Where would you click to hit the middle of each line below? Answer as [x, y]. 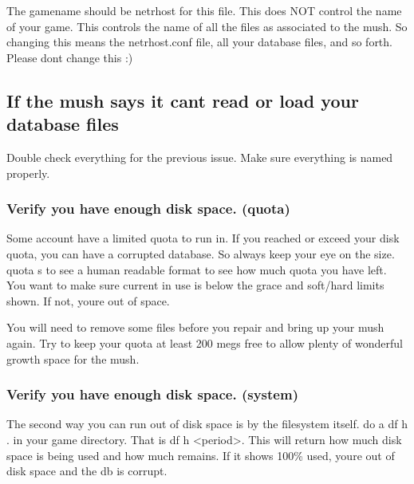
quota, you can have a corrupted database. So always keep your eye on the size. [201, 253]
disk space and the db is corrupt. [87, 471]
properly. [28, 173]
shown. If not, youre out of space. [88, 300]
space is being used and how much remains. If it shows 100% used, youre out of [201, 455]
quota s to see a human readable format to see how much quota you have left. [197, 269]
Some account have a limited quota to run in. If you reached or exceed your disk [203, 238]
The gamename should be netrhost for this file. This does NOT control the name [204, 10]
